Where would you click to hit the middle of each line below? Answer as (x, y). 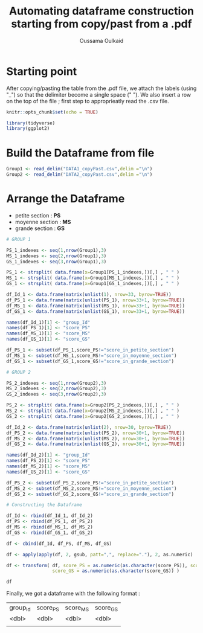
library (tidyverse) (31, 123)
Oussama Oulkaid (101, 40)
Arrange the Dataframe (66, 199)
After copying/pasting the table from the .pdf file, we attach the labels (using (101, 88)
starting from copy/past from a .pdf (101, 24)
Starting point (42, 71)
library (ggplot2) (28, 129)
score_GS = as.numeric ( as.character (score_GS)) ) (116, 571)
